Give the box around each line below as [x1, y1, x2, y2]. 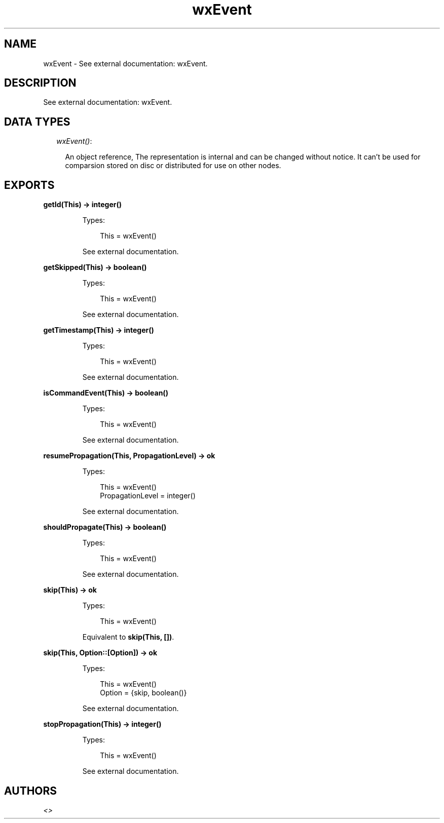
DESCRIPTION [4, 76, 77, 90]
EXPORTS [4, 178, 55, 191]
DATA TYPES [4, 115, 70, 128]
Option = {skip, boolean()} [100, 688, 187, 697]
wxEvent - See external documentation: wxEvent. [43, 59, 208, 68]
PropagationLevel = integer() [100, 491, 196, 500]
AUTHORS [4, 784, 57, 797]
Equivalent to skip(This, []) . [82, 633, 174, 642]
